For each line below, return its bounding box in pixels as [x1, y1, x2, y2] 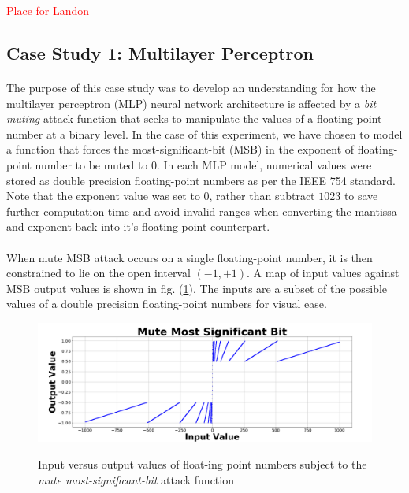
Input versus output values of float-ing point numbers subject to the [38, 456, 367, 473]
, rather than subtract [209, 187, 315, 204]
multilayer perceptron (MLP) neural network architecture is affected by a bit [6, 95, 377, 111]
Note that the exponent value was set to [6, 187, 200, 204]
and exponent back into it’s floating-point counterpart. [6, 218, 270, 235]
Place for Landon [6, 2, 90, 18]
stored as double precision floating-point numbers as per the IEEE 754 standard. [6, 172, 396, 188]
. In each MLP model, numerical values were [157, 156, 372, 172]
